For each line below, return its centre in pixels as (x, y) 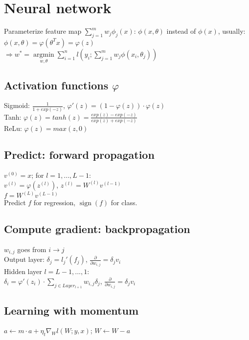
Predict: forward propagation (79, 155)
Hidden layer (23, 271)
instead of (181, 31)
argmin (44, 54)
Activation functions (56, 85)
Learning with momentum (71, 310)
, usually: (232, 31)
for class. (124, 202)
